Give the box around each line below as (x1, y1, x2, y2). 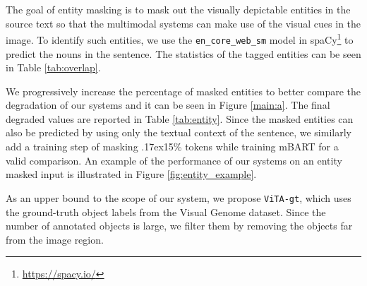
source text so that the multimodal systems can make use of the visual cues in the (6, 16, 361, 30)
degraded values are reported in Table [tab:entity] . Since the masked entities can (6, 111, 354, 126)
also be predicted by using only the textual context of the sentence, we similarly (6, 125, 351, 140)
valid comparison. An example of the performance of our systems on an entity (6, 153, 342, 167)
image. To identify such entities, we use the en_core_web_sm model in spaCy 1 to (6, 30, 354, 47)
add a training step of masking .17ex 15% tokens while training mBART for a (6, 139, 339, 154)
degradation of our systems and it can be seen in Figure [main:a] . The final (6, 97, 330, 112)
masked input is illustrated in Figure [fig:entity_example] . (6, 167, 257, 181)
